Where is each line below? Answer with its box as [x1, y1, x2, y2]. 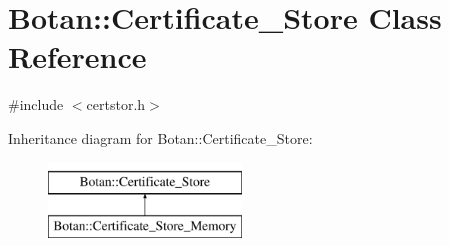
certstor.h [86, 94, 146, 115]
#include [8, 94, 64, 115]
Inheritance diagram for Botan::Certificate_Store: [8, 127, 313, 148]
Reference [8, 36, 147, 77]
